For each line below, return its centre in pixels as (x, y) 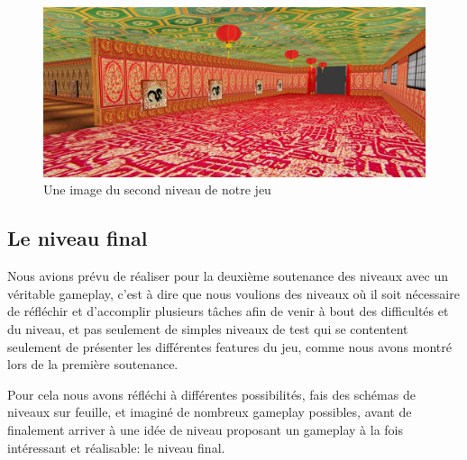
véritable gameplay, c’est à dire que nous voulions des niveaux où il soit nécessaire (233, 293)
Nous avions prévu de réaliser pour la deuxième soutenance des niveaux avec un (228, 276)
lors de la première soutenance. (93, 364)
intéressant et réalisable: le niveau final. (116, 447)
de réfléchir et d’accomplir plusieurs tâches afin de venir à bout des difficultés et (228, 311)
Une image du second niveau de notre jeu (157, 189)
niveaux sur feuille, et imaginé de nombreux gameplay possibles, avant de (210, 412)
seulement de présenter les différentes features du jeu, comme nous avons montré (229, 346)
